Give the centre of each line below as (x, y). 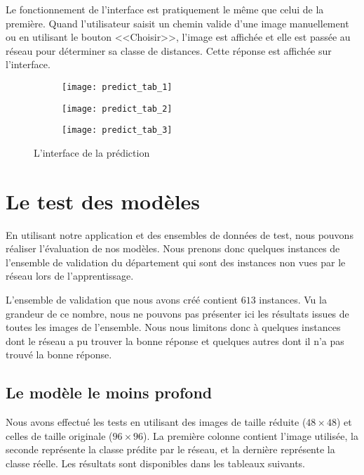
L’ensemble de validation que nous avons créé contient (122, 300)
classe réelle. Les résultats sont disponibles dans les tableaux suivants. (155, 463)
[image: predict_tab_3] (117, 130)
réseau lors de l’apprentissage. (70, 276)
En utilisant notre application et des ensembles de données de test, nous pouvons (180, 234)
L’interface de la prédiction (92, 152)
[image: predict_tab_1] (117, 87)
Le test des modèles (103, 201)
